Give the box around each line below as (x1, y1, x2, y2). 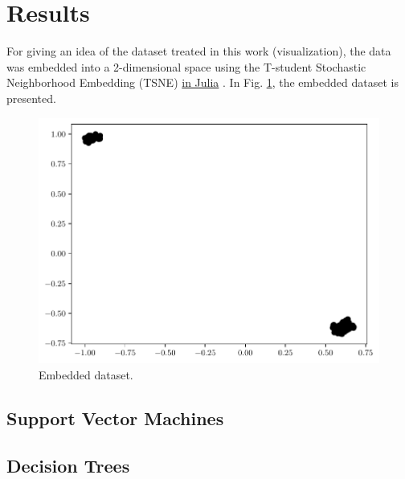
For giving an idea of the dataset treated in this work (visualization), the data (6, 43, 391, 59)
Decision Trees (6, 452, 130, 477)
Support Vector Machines (6, 405, 224, 430)
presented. (6, 89, 56, 106)
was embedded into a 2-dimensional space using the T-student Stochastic (6, 58, 366, 75)
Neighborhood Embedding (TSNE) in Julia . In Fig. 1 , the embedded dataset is (6, 74, 399, 91)
